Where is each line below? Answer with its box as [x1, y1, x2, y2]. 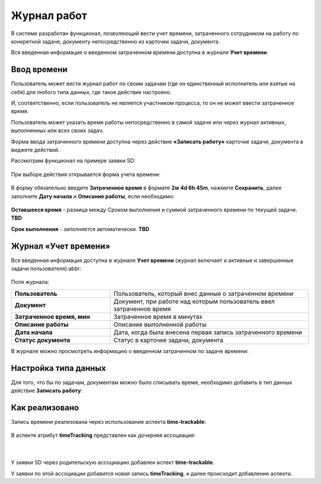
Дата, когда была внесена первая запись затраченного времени [113, 328, 303, 336]
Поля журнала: [11, 279, 50, 286]
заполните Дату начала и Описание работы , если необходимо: [11, 192, 175, 199]
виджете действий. [11, 146, 60, 153]
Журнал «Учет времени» [11, 241, 111, 251]
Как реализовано [11, 402, 80, 413]
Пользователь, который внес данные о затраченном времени [113, 289, 294, 298]
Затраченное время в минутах [113, 313, 203, 321]
